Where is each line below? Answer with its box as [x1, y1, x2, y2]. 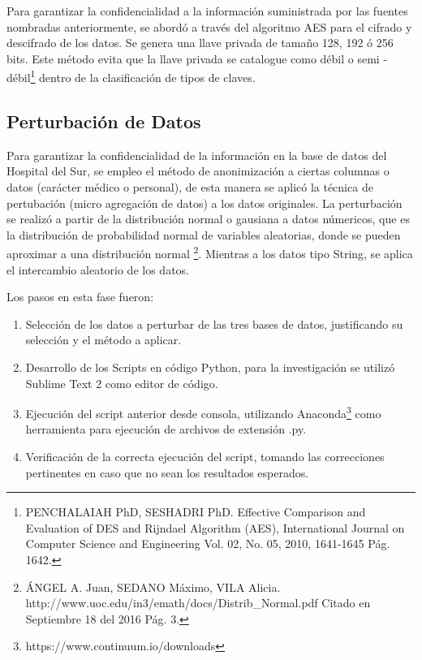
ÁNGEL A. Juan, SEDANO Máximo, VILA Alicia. [25, 578, 281, 595]
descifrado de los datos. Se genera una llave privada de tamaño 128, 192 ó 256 [6, 34, 394, 51]
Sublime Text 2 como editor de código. [25, 374, 218, 391]
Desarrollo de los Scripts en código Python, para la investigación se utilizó [25, 359, 395, 376]
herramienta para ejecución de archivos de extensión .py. [25, 421, 307, 438]
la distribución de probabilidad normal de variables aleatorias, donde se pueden [6, 226, 401, 243]
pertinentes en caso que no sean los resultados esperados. [25, 464, 309, 481]
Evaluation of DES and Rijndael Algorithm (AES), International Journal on [25, 519, 405, 536]
